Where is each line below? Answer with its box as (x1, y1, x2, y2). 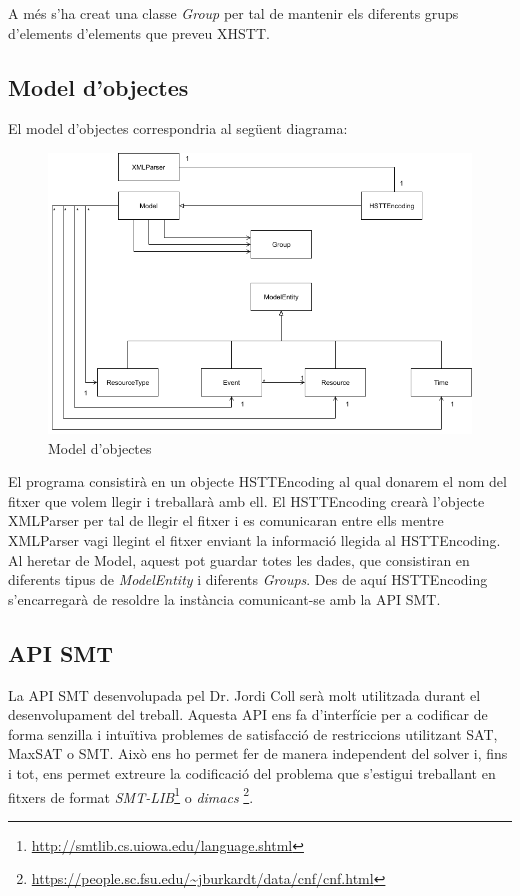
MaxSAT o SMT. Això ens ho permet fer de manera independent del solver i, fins (8, 743, 508, 764)
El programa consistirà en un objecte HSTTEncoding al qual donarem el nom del (8, 471, 507, 492)
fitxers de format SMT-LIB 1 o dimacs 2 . (8, 783, 254, 807)
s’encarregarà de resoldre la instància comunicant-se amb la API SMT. (8, 588, 441, 609)
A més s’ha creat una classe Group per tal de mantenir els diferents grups (8, 3, 459, 23)
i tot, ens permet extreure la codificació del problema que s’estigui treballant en (8, 762, 496, 783)
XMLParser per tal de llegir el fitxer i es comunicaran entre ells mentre (8, 510, 444, 531)
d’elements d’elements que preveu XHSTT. (8, 22, 270, 43)
